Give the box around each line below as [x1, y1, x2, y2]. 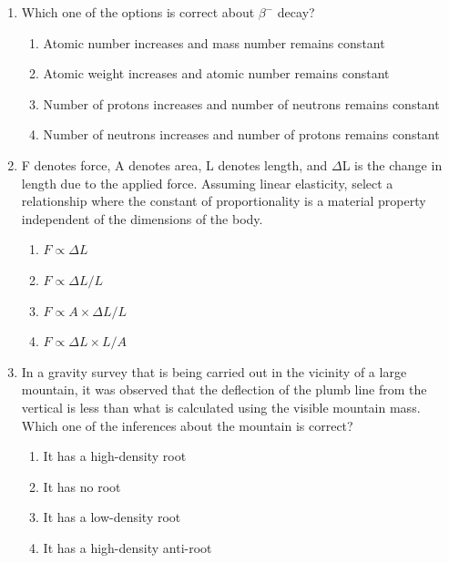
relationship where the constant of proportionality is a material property [21, 191, 426, 210]
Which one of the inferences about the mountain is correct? [21, 415, 353, 435]
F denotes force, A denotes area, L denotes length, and [21, 155, 328, 174]
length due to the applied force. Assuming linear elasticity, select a [21, 173, 393, 192]
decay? [277, 3, 315, 21]
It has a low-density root [43, 507, 181, 527]
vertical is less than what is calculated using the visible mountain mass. [21, 397, 421, 416]
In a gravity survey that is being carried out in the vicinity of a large [21, 362, 407, 381]
